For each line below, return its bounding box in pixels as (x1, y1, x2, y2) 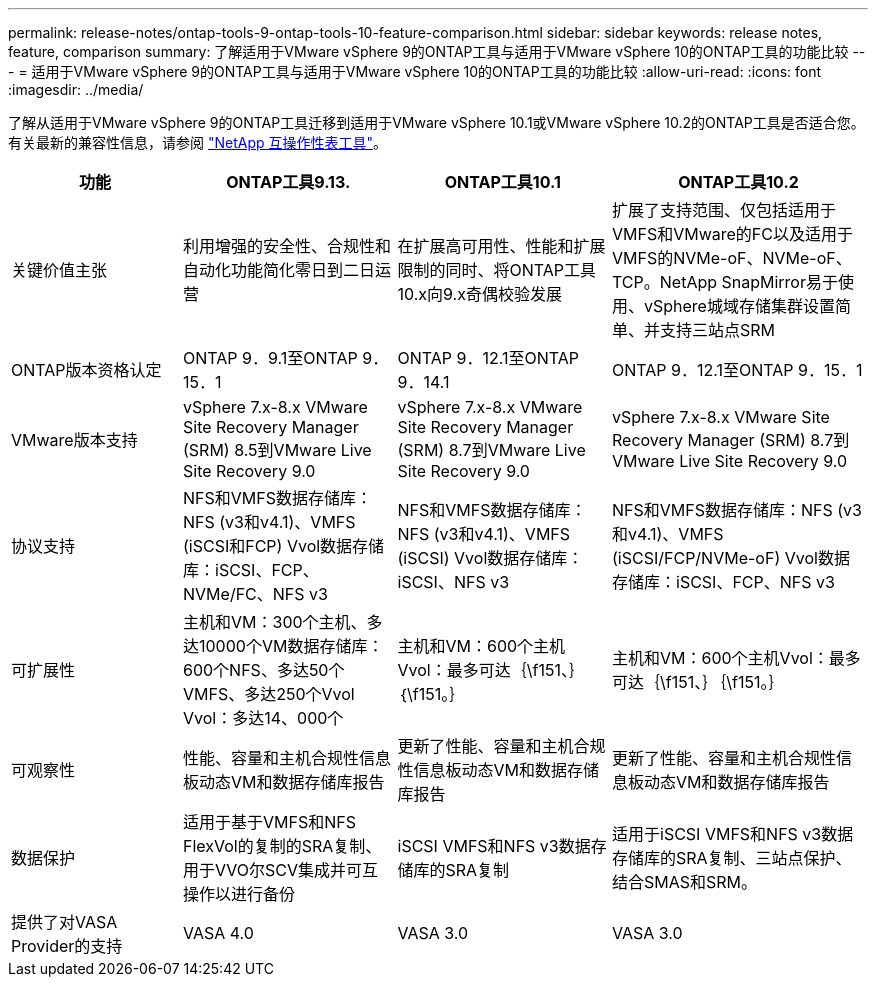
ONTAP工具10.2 (678, 172, 799, 192)
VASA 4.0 (183, 923, 254, 943)
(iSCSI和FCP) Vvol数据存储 (183, 536, 385, 556)
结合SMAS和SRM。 (612, 872, 758, 892)
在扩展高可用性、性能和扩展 (397, 236, 606, 256)
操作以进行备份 (183, 884, 296, 904)
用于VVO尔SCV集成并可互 (183, 860, 379, 880)
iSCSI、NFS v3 (397, 572, 510, 592)
